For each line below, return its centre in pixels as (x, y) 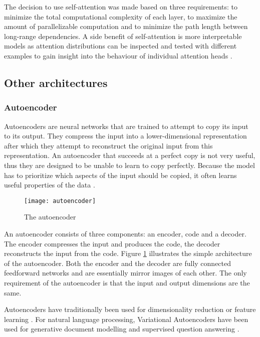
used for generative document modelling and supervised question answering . (122, 329)
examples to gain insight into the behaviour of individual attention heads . (118, 55)
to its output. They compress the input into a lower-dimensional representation (125, 136)
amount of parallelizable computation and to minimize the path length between (126, 26)
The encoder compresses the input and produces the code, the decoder (112, 243)
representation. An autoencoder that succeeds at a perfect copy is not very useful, (130, 155)
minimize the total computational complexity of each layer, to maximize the (121, 16)
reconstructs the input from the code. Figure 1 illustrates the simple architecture (128, 253)
